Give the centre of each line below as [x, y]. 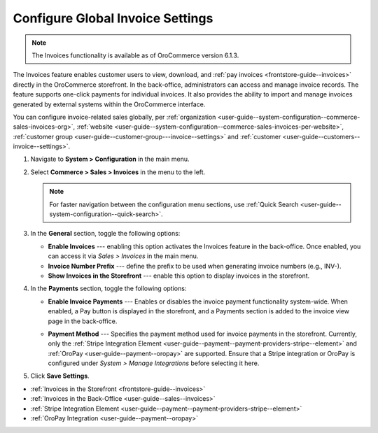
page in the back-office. [83, 321]
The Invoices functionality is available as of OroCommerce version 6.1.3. [135, 55]
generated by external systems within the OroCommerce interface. [109, 104]
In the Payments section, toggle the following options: [108, 289]
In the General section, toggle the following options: [105, 234]
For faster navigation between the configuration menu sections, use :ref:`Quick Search [174, 204]
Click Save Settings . [60, 376]
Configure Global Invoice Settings [113, 18]
